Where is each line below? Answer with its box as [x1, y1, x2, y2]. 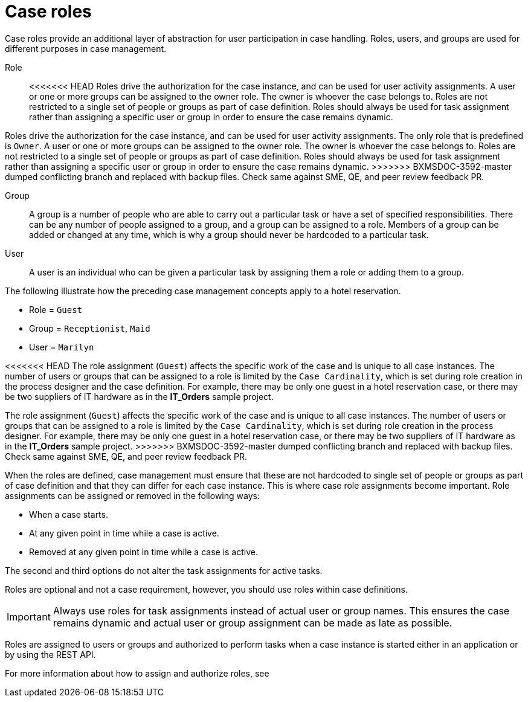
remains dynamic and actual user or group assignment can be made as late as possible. [53, 616, 452, 629]
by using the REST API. [5, 649, 96, 660]
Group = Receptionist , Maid [29, 323, 150, 333]
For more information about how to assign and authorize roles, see [5, 668, 269, 678]
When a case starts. [29, 509, 108, 520]
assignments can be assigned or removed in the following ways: [5, 490, 260, 501]
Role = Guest [29, 304, 83, 315]
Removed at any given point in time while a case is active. [29, 546, 258, 557]
